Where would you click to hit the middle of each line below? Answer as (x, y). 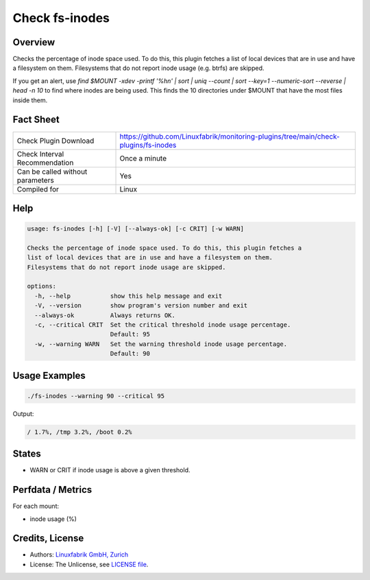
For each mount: (36, 506)
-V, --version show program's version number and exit (141, 306)
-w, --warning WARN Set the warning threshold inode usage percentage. (161, 344)
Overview (34, 42)
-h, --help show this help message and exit (128, 296)
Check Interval (40, 154)
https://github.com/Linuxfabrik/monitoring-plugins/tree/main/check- (230, 136)
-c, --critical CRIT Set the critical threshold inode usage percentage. (163, 325)
